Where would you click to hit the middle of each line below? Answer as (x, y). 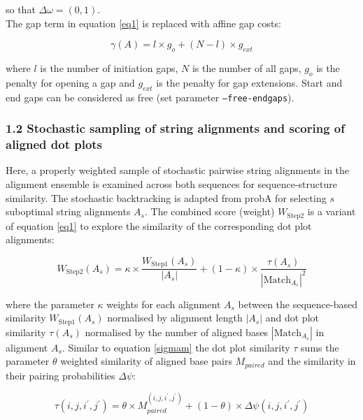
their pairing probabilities (60, 375)
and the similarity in (312, 361)
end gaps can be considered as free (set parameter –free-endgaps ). (150, 97)
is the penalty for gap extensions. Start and (249, 82)
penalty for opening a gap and (70, 82)
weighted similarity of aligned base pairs (146, 361)
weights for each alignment (164, 304)
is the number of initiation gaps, (109, 67)
